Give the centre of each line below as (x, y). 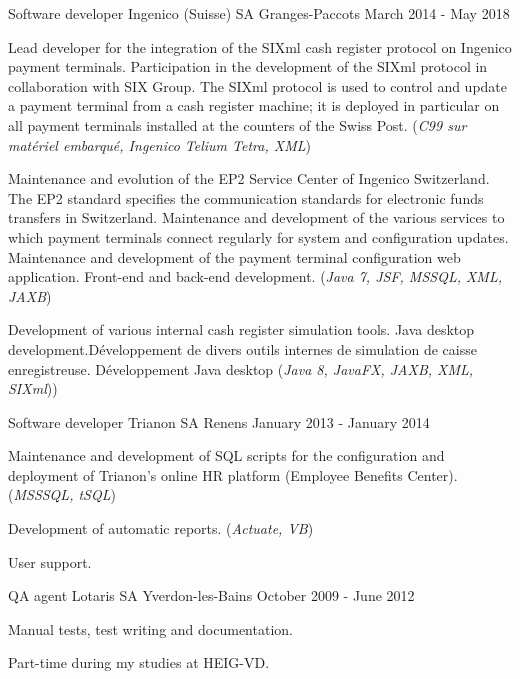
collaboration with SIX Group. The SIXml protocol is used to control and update (258, 85)
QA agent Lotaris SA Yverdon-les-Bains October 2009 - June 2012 (211, 595)
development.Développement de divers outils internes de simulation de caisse (242, 348)
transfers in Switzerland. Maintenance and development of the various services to (256, 217)
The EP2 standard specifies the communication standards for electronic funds (246, 197)
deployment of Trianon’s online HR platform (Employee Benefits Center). (233, 474)
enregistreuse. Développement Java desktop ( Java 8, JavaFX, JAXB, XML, (241, 368)
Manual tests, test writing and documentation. (150, 628)
